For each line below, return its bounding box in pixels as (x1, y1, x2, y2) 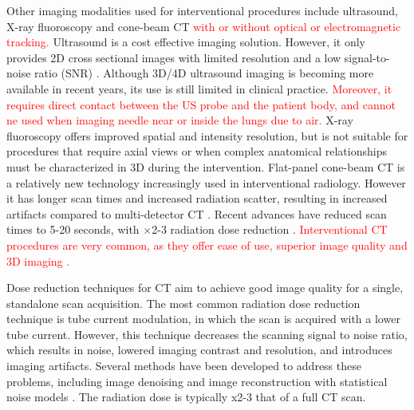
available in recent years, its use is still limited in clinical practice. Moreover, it (6, 80, 392, 97)
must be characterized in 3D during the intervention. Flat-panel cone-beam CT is (6, 158, 405, 175)
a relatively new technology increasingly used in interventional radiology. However (6, 174, 406, 191)
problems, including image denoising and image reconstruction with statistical (6, 373, 388, 389)
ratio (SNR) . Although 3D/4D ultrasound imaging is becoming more (34, 65, 374, 81)
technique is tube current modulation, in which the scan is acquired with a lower (6, 310, 400, 327)
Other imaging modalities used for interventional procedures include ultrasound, (6, 2, 398, 18)
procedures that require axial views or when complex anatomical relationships (6, 143, 387, 160)
